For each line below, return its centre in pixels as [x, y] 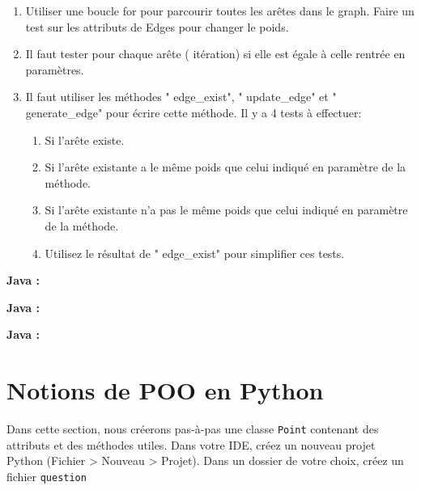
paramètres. [55, 69]
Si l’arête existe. [85, 139]
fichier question [47, 476]
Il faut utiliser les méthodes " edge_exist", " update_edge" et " [181, 97]
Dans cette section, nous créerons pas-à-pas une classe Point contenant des [193, 429]
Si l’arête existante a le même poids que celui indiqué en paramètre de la [225, 167]
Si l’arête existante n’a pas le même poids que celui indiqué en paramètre [226, 210]
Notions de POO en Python [165, 390]
